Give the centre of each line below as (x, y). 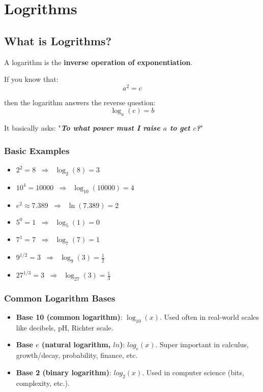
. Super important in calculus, (202, 344)
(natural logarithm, (76, 344)
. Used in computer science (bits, (193, 372)
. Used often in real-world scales (209, 317)
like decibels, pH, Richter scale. (65, 327)
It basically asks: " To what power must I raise (82, 128)
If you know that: (31, 79)
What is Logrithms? (58, 40)
